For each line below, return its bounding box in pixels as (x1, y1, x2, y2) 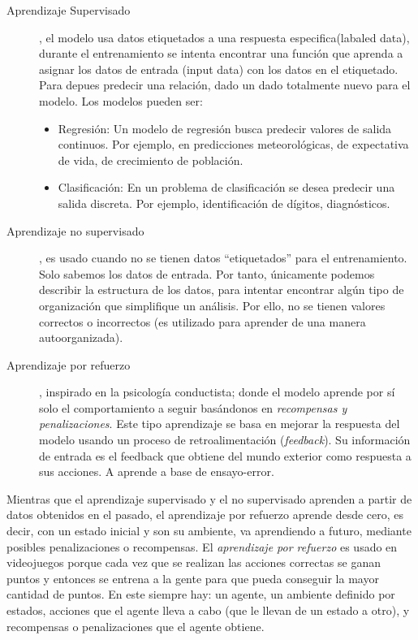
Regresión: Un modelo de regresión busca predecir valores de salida (58, 119, 392, 136)
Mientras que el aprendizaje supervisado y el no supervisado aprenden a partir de (6, 490, 412, 507)
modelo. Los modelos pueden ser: (39, 92, 203, 109)
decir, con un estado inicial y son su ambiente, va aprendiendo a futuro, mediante (6, 522, 412, 539)
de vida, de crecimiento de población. (58, 151, 243, 168)
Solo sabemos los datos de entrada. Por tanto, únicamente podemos (39, 265, 375, 282)
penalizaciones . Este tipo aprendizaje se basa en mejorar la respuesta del (39, 415, 400, 432)
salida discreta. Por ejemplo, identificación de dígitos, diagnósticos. (58, 194, 390, 211)
